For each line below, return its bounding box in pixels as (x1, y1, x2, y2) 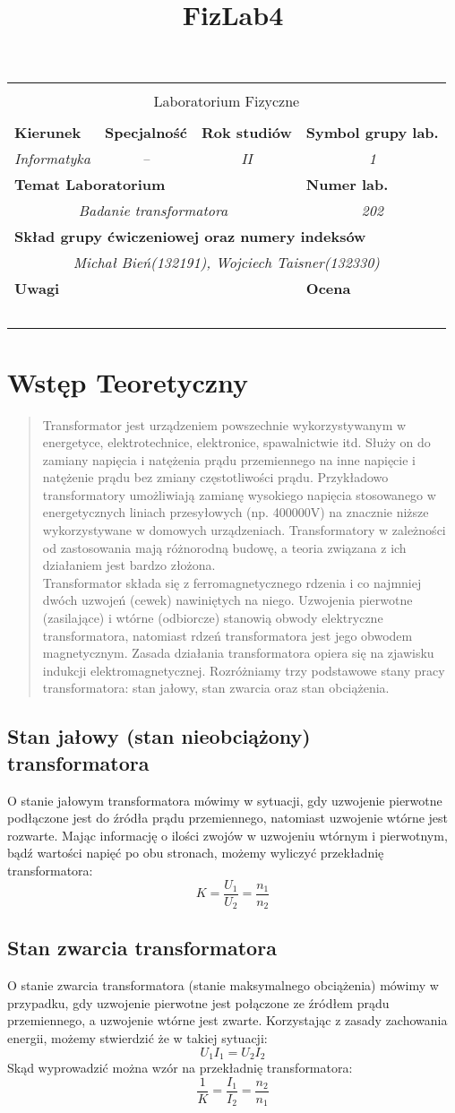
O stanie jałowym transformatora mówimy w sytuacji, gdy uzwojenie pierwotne (7, 790, 442, 809)
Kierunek (14, 122, 82, 143)
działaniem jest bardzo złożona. (42, 556, 216, 574)
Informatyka (14, 148, 90, 169)
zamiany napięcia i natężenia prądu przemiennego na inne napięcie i (42, 450, 416, 469)
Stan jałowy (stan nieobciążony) (7, 722, 311, 750)
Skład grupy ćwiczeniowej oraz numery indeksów (14, 226, 366, 247)
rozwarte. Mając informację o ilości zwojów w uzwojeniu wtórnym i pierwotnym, (7, 825, 448, 844)
